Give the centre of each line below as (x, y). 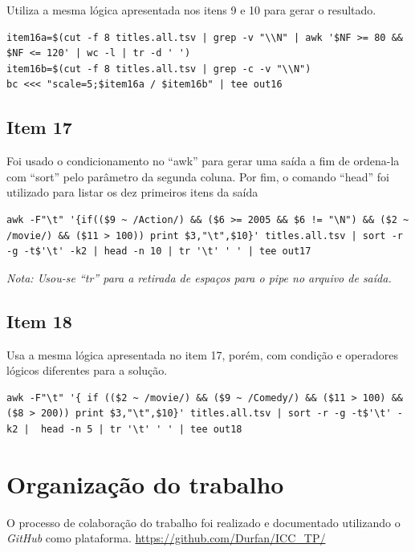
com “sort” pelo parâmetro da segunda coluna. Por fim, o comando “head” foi (198, 176)
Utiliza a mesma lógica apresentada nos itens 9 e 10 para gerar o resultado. (191, 10)
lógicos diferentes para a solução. (87, 370)
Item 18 (39, 321)
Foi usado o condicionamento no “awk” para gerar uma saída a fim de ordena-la (203, 161)
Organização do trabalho (145, 483)
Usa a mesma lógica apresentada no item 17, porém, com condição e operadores (203, 354)
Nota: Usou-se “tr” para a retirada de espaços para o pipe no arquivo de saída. (199, 277)
